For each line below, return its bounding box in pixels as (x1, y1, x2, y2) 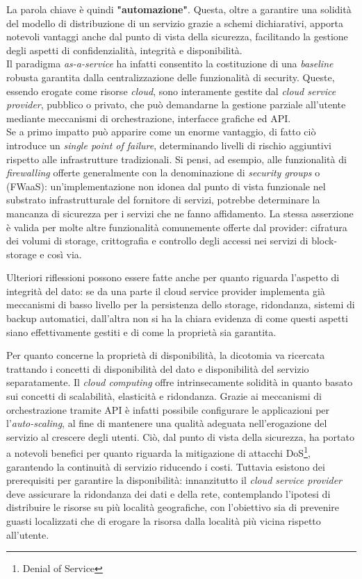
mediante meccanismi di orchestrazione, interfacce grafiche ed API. (6, 110, 291, 125)
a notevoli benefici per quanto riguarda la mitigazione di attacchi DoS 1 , (6, 444, 311, 460)
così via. (47, 246, 82, 261)
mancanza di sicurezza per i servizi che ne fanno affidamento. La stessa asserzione (6, 205, 354, 220)
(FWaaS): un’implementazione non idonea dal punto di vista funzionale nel (6, 178, 326, 193)
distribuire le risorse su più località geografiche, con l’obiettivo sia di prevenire (6, 500, 340, 514)
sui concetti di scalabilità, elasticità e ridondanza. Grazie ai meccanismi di (6, 389, 322, 403)
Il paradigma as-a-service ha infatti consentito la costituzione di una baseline (6, 56, 334, 71)
